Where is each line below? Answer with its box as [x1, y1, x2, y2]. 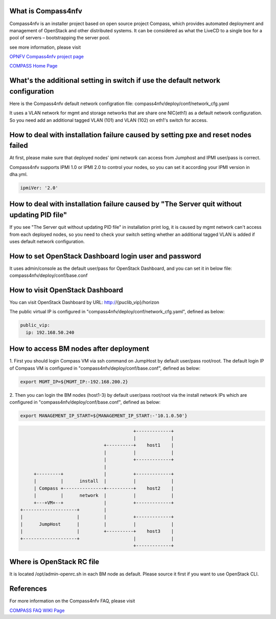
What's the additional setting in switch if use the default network [9, 76, 221, 85]
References [9, 584, 47, 593]
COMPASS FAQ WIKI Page [9, 607, 65, 613]
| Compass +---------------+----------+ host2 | [33, 485, 174, 491]
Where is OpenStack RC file [9, 558, 100, 566]
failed [9, 141, 28, 150]
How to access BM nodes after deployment [9, 345, 149, 353]
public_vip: [20, 323, 51, 328]
